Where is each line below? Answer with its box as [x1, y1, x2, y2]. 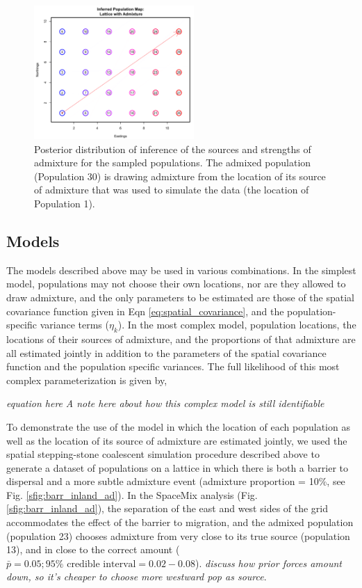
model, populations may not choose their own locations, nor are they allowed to [6, 276, 346, 291]
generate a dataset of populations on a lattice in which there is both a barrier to [6, 460, 348, 475]
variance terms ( [40, 317, 109, 332]
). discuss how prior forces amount [195, 555, 343, 570]
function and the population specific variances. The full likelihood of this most [6, 359, 340, 374]
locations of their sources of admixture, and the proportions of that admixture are [6, 331, 356, 346]
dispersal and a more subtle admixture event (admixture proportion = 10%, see [6, 474, 345, 488]
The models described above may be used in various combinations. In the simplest [6, 262, 356, 277]
